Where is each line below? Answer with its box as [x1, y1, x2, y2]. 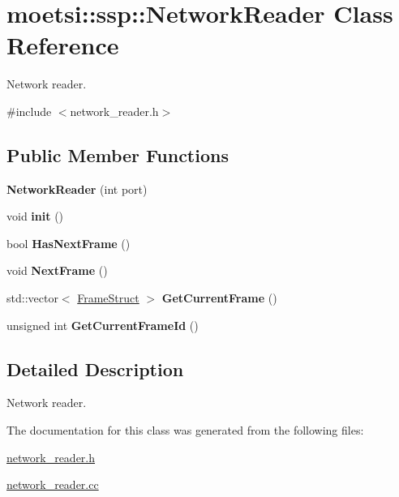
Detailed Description [6, 356, 184, 381]
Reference [6, 28, 119, 62]
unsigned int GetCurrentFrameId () [6, 316, 199, 333]
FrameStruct [77, 289, 139, 306]
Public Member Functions [6, 142, 229, 167]
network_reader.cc [6, 476, 99, 493]
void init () [6, 208, 64, 225]
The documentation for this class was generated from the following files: [6, 422, 364, 439]
